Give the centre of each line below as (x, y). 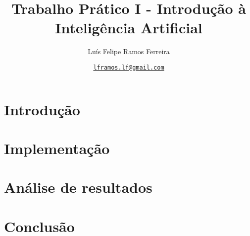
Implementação (57, 148)
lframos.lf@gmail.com (129, 67)
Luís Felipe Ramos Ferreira (129, 51)
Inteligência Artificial (129, 28)
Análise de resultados (78, 187)
